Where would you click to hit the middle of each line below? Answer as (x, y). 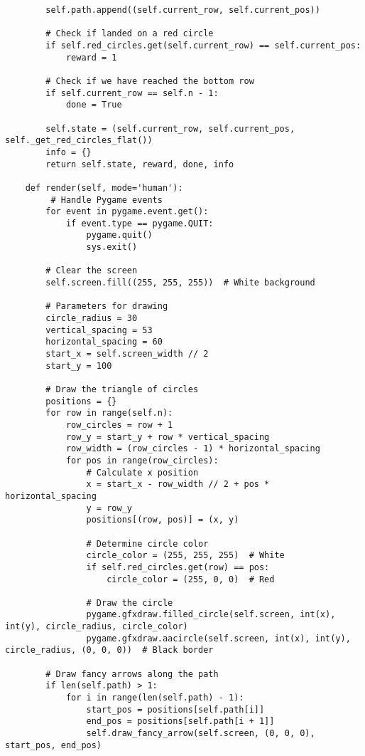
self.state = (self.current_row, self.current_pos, (170, 128)
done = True (94, 105)
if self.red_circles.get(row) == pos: (178, 567)
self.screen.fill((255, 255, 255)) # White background (180, 283)
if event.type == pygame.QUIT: (140, 223)
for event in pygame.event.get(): (127, 212)
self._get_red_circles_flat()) (79, 141)
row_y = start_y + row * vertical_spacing (168, 437)
